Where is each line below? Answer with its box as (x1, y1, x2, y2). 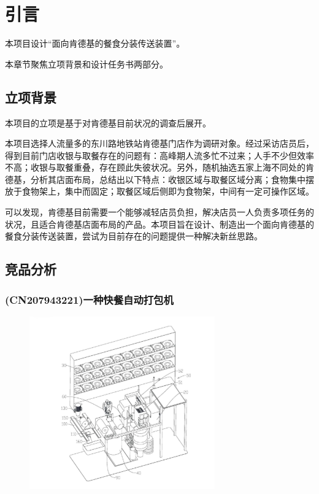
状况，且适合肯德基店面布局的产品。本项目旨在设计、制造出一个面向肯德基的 (5, 217, 314, 230)
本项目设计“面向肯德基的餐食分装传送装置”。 (5, 37, 185, 50)
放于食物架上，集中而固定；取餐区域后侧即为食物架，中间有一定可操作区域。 (5, 185, 314, 198)
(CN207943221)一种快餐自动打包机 (5, 291, 174, 307)
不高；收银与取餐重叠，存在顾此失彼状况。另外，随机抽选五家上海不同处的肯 (5, 161, 314, 174)
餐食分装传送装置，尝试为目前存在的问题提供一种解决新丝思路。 (5, 230, 263, 242)
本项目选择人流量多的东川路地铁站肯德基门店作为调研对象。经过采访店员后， (5, 137, 314, 150)
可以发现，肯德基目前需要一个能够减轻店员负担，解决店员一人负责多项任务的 (5, 206, 314, 218)
